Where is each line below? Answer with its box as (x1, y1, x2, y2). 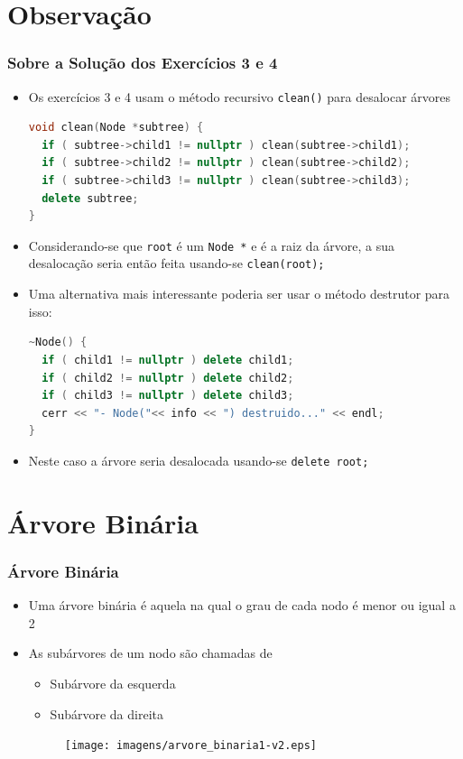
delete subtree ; (42, 191, 139, 205)
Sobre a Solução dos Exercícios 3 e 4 (7, 51, 278, 74)
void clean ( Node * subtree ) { (28, 121, 204, 134)
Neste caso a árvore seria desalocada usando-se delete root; (28, 450, 369, 469)
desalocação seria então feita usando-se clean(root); (28, 254, 325, 273)
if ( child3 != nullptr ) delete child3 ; (42, 389, 294, 403)
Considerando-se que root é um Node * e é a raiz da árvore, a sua (28, 236, 395, 255)
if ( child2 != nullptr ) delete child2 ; (42, 371, 294, 384)
